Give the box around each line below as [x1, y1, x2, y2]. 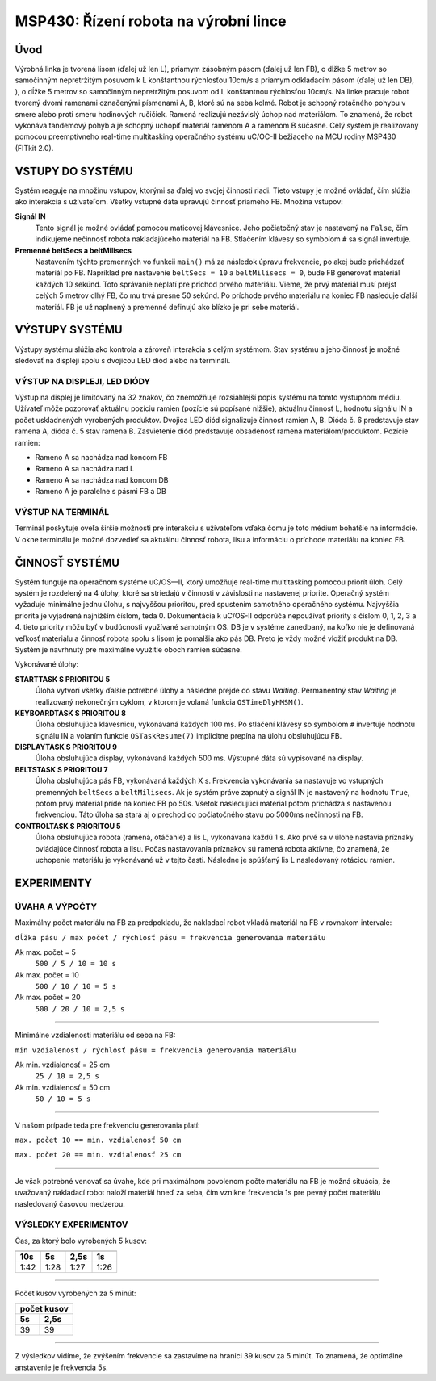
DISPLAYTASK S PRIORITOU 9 [15, 743, 117, 752]
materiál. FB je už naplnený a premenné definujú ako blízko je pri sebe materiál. [35, 302, 300, 312]
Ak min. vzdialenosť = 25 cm [15, 1060, 111, 1069]
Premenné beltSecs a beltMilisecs [15, 245, 132, 255]
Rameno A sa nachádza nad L [35, 464, 135, 474]
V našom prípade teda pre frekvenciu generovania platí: [15, 1120, 201, 1130]
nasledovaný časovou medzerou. [15, 1199, 125, 1208]
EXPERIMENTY [15, 876, 93, 889]
